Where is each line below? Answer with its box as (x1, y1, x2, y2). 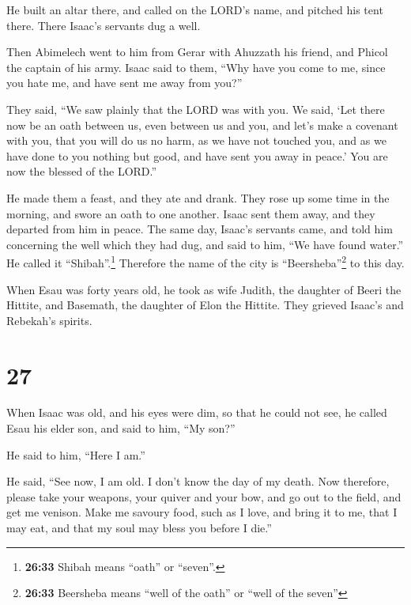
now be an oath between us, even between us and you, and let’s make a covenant (6, 116, 398, 133)
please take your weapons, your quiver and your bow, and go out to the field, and (6, 488, 402, 505)
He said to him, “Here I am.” (6, 446, 145, 463)
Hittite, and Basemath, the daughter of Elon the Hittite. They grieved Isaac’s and (6, 297, 404, 313)
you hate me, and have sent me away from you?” (6, 74, 243, 91)
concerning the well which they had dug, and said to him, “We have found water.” (6, 236, 404, 252)
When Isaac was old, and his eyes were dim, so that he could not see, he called (6, 404, 387, 421)
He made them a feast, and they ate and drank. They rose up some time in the (6, 189, 390, 206)
